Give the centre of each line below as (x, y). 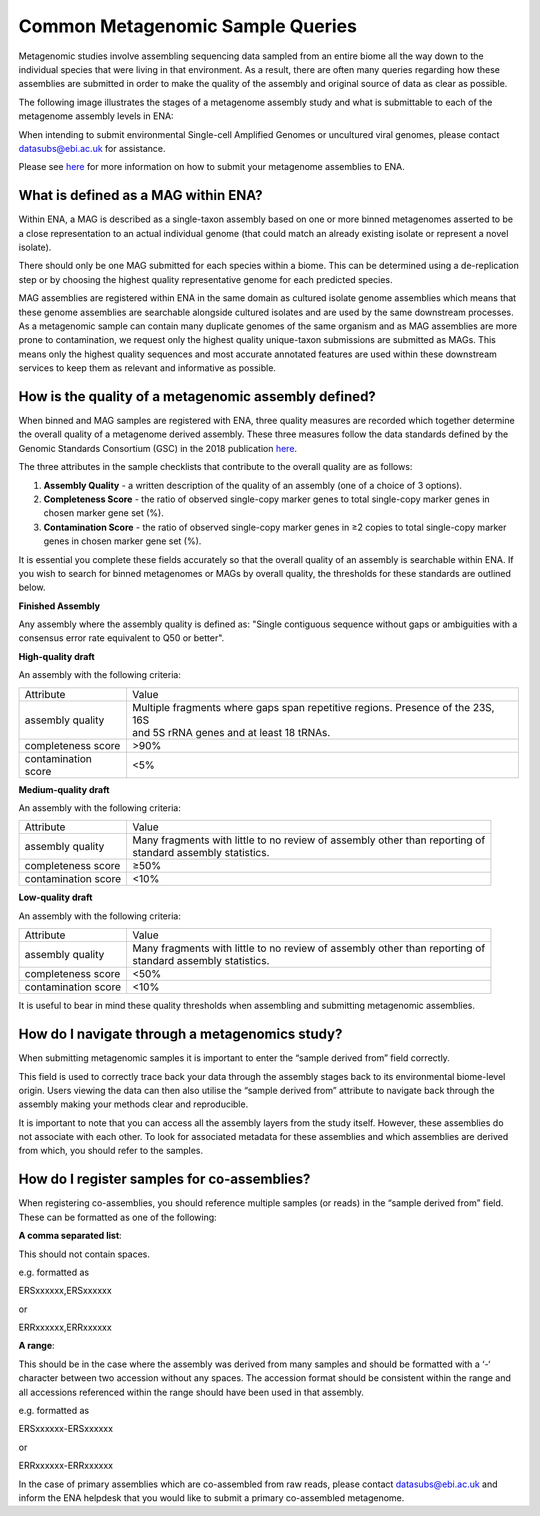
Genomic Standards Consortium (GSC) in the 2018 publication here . (158, 448)
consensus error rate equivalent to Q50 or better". (121, 638)
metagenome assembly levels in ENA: (96, 116)
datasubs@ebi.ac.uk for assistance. (92, 148)
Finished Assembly (59, 606)
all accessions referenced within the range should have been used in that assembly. (191, 1392)
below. (32, 587)
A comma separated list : (70, 1236)
